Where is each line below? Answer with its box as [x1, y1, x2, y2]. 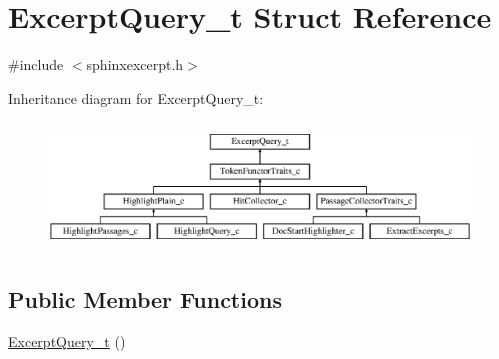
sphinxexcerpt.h [86, 54, 184, 75]
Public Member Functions [8, 284, 282, 315]
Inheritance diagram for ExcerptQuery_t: [8, 87, 264, 108]
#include [8, 54, 64, 75]
